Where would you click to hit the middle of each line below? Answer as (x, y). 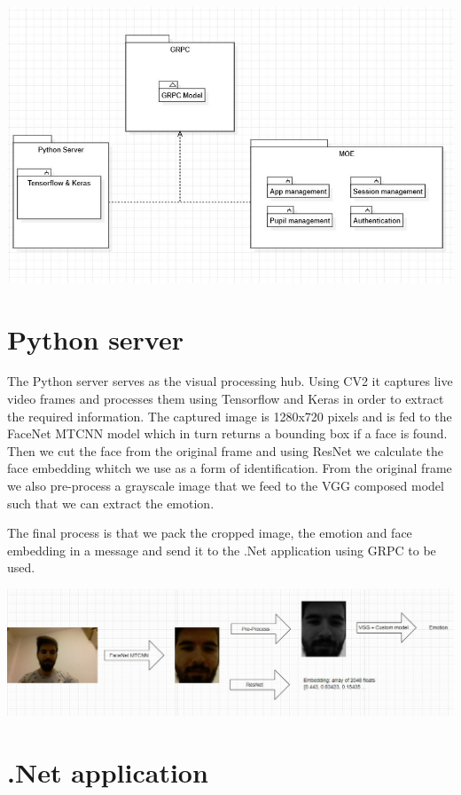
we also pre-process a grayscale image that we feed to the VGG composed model (226, 486)
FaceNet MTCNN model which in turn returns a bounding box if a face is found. (227, 433)
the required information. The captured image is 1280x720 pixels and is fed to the (230, 416)
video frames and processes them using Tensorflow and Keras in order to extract (226, 399)
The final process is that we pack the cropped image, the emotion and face (210, 533)
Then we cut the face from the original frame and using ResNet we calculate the (225, 450)
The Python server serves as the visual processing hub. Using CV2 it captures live (230, 381)
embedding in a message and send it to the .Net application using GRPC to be (222, 550)
